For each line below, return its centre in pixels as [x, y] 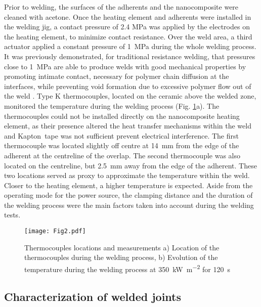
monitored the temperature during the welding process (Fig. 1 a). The [112, 105]
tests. [12, 215]
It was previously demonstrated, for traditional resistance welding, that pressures [130, 56]
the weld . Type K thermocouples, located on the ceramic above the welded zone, [130, 96]
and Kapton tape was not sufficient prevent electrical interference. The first [121, 135]
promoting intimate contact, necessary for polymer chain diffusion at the [117, 76]
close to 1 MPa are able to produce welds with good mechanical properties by [125, 66]
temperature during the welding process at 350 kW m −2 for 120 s [127, 268]
